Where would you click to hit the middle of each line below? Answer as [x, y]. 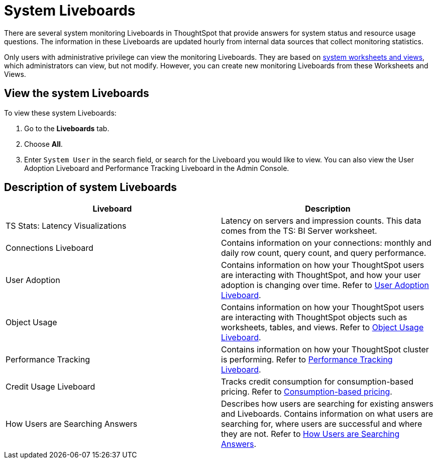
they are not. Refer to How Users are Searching [310, 434]
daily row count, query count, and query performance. [324, 253]
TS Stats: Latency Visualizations [66, 226]
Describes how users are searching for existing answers [327, 404]
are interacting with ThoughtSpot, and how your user [321, 275]
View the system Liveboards [77, 94]
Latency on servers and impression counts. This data [321, 221]
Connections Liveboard [49, 248]
